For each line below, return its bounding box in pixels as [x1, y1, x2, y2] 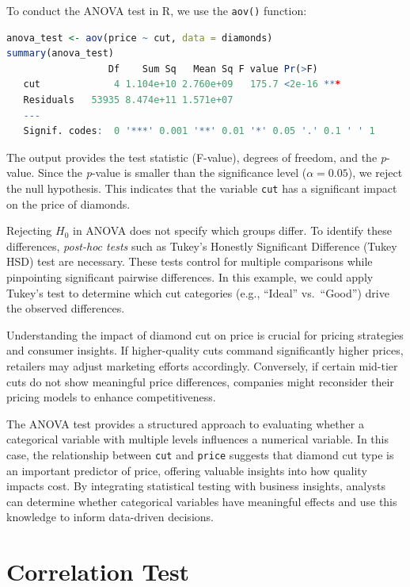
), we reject [347, 164, 403, 181]
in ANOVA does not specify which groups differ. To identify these [73, 222, 392, 239]
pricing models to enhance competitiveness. [6, 389, 216, 405]
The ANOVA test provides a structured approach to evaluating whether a [6, 415, 364, 432]
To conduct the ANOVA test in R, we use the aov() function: [6, 2, 307, 18]
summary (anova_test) [6, 48, 115, 59]
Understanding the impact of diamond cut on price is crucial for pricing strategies [6, 326, 404, 343]
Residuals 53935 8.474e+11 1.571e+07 [23, 94, 233, 106]
